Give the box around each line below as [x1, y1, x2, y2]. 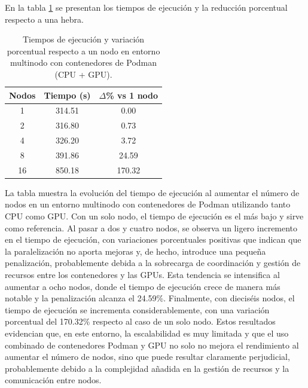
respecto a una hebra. [5, 13, 84, 25]
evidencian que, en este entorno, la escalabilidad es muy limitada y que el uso [5, 327, 289, 339]
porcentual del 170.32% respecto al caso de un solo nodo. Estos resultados [5, 315, 276, 328]
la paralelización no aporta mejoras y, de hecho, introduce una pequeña [5, 245, 266, 257]
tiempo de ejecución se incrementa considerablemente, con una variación [5, 303, 270, 316]
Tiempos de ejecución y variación [23, 33, 145, 45]
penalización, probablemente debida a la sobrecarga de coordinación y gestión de [5, 256, 301, 269]
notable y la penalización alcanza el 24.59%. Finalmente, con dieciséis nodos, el [5, 292, 295, 304]
